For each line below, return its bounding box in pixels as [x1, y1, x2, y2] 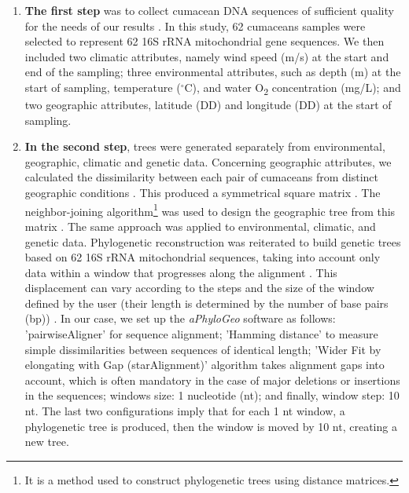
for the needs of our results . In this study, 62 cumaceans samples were [24, 17, 366, 34]
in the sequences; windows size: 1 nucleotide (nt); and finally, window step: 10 [24, 387, 400, 404]
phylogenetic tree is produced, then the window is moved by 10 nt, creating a [24, 418, 397, 434]
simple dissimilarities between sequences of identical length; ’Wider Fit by [24, 341, 381, 357]
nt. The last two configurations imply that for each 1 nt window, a [24, 403, 345, 419]
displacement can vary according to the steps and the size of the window [24, 279, 374, 296]
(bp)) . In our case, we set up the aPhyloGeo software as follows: [24, 310, 336, 327]
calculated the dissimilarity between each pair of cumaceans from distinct [24, 169, 378, 185]
